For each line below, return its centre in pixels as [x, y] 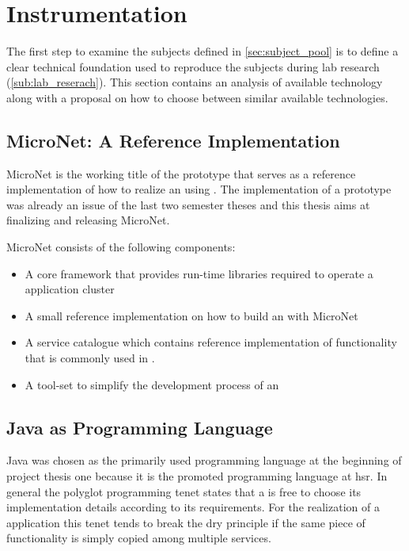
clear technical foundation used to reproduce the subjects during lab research [193, 66]
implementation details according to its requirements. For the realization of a [193, 507]
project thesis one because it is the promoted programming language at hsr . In [197, 476]
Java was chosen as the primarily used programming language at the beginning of [204, 460]
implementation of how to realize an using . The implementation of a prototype [199, 189]
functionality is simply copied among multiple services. [139, 538]
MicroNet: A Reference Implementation [173, 140]
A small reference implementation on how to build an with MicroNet [191, 315]
